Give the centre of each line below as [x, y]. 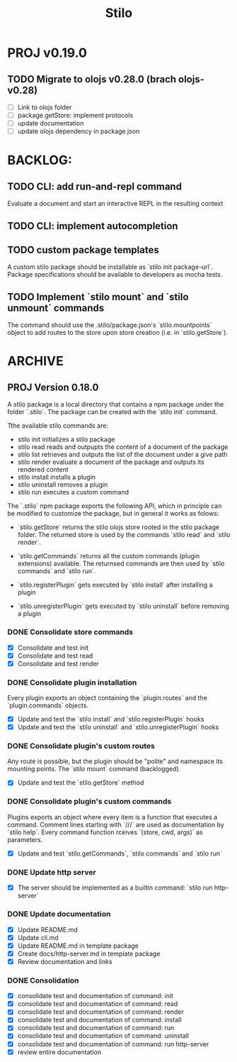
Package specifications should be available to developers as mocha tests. [115, 275]
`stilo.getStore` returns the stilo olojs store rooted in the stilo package [118, 527]
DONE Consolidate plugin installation [72, 682]
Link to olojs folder [45, 107]
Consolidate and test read [55, 656]
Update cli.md [38, 937]
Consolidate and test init [53, 648]
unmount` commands [56, 308]
